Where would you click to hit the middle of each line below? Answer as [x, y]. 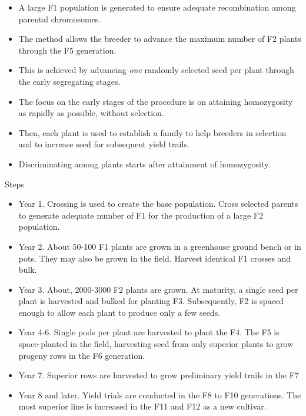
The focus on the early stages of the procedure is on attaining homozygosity [156, 101]
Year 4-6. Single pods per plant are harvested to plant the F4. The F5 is [149, 332]
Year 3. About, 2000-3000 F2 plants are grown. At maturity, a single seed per [158, 289]
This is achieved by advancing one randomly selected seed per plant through [156, 70]
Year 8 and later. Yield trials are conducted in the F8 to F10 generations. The [160, 394]
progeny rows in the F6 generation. [82, 355]
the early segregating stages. [69, 81]
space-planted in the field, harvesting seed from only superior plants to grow [156, 344]
